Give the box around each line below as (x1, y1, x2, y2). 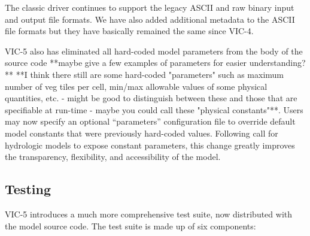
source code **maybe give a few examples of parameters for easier (5, 56, 247, 69)
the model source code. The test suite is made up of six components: (5, 219, 256, 232)
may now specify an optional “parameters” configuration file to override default (5, 115, 296, 128)
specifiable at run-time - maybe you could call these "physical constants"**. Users (5, 103, 303, 116)
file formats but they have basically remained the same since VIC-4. (5, 25, 254, 37)
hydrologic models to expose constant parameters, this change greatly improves (5, 138, 295, 151)
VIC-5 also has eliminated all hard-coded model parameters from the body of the (5, 44, 303, 57)
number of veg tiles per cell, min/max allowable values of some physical (5, 80, 268, 92)
